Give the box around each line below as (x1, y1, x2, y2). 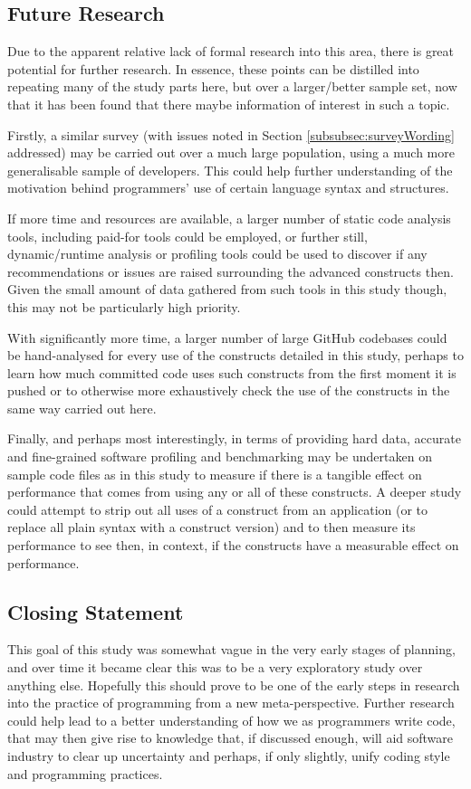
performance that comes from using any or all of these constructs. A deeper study (7, 482, 462, 501)
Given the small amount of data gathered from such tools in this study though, (7, 280, 447, 299)
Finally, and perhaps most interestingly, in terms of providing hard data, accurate (7, 429, 461, 448)
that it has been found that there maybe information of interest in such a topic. (7, 94, 450, 113)
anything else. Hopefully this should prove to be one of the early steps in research (7, 675, 460, 694)
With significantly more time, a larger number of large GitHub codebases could (7, 328, 447, 347)
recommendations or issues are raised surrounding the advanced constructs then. (7, 261, 454, 280)
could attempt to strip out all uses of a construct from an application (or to (7, 499, 428, 518)
